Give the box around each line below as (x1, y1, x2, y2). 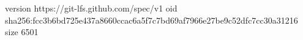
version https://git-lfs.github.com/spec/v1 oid (5, 2, 178, 14)
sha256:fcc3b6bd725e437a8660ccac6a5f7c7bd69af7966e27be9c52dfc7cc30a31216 (5, 13, 298, 26)
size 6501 (5, 25, 39, 38)
